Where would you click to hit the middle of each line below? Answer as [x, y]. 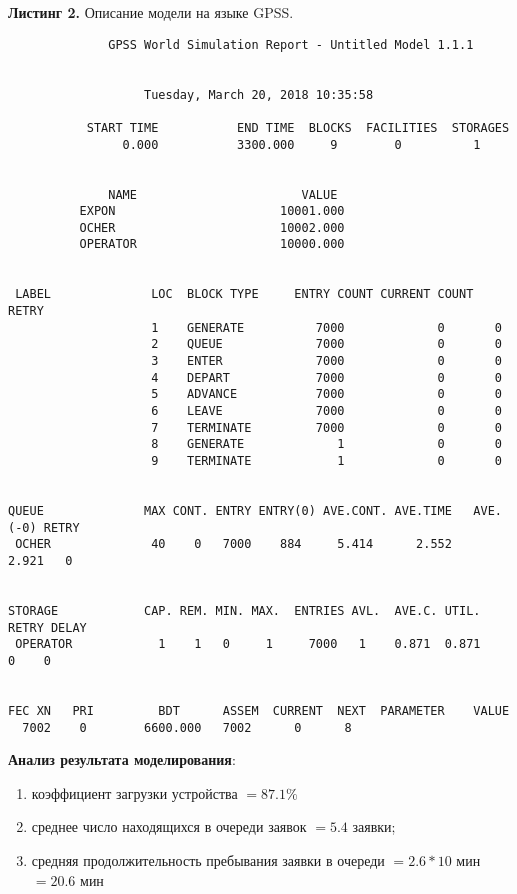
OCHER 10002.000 [212, 227]
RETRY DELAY [47, 627]
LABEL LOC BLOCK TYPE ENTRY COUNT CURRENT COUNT [244, 294]
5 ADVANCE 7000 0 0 [326, 394]
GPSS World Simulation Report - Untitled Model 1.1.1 [291, 44]
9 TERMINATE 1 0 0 [326, 461]
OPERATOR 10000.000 [212, 244]
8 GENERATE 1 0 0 [326, 444]
